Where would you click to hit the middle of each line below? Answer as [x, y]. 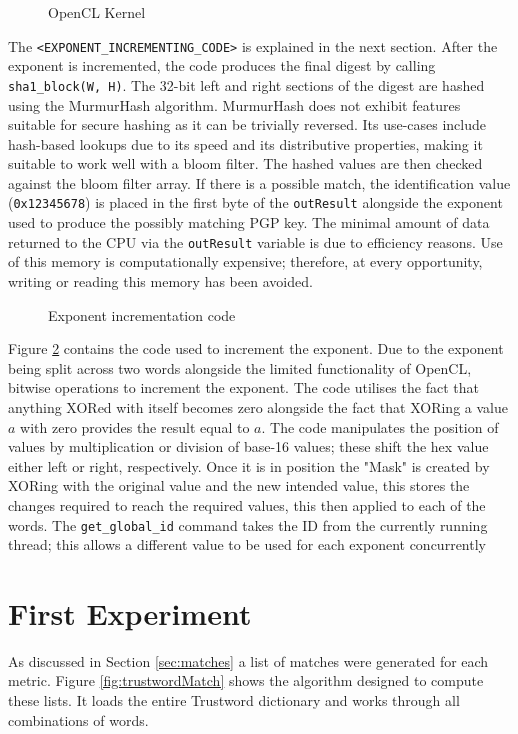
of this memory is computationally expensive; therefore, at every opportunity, [245, 261]
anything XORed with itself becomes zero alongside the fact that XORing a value [258, 406]
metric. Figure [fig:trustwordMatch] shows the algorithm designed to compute [246, 680]
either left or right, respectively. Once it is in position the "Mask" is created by [249, 465]
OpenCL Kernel [97, 12]
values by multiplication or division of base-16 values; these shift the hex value [248, 446]
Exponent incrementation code [142, 314]
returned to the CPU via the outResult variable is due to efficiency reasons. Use [255, 241]
